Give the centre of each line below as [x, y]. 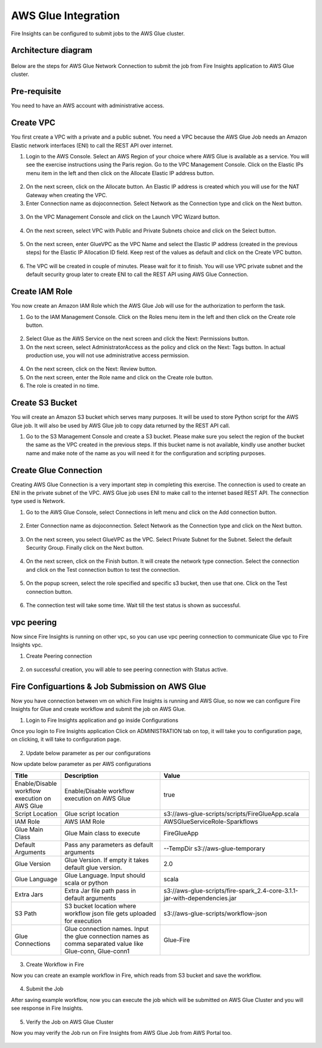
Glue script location [92, 814]
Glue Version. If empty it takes [107, 860]
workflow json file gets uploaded [110, 913]
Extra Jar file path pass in [100, 890]
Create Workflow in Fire [55, 964]
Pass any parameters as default [109, 844]
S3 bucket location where [100, 906]
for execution [83, 921]
